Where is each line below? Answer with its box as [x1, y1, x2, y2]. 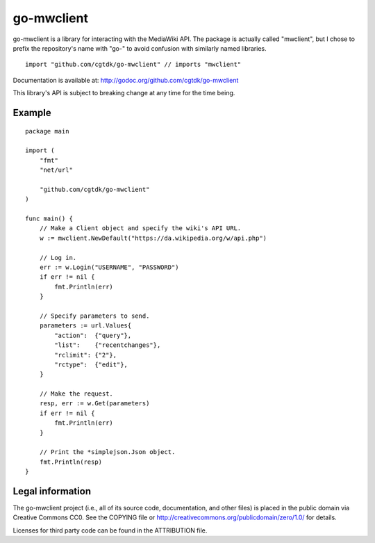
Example [12, 106, 51, 118]
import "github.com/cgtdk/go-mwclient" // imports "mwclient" [25, 60, 242, 69]
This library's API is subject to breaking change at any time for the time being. [12, 89, 235, 97]
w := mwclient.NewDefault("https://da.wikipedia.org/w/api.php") [39, 234, 267, 242]
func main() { [25, 215, 73, 222]
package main [25, 127, 69, 135]
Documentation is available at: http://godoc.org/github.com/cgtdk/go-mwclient [12, 76, 239, 84]
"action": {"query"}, [54, 331, 132, 339]
